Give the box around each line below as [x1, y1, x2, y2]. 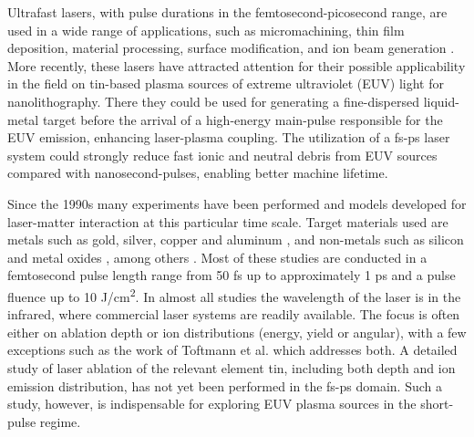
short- [420, 394, 454, 413]
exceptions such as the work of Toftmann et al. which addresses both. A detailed [7, 340, 458, 359]
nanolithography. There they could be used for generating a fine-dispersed [7, 91, 419, 110]
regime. [39, 411, 81, 431]
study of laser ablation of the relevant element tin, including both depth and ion [7, 358, 456, 377]
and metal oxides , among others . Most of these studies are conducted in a [7, 247, 428, 266]
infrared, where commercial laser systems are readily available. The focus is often [7, 305, 460, 324]
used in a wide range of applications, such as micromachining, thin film [7, 20, 405, 39]
